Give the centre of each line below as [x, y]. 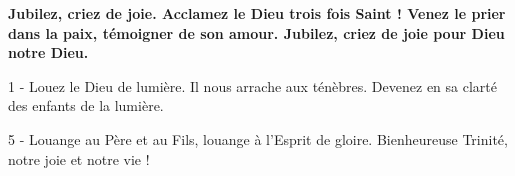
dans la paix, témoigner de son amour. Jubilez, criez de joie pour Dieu [256, 32]
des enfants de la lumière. [86, 105]
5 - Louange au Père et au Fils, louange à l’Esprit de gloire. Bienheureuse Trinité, [258, 138]
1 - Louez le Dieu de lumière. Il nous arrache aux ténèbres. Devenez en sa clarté [252, 85]
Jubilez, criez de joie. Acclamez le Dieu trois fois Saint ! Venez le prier [257, 13]
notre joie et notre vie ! [79, 158]
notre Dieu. [48, 52]
